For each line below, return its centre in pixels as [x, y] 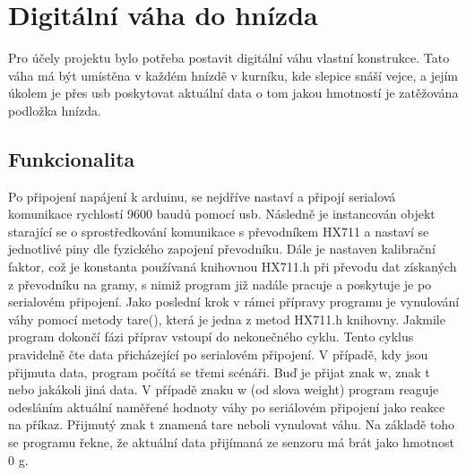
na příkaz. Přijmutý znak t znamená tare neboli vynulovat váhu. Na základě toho [232, 424]
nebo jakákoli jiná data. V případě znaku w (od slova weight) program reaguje [224, 389]
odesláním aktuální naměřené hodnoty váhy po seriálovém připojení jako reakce [227, 406]
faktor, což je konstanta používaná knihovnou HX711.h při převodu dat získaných [233, 267]
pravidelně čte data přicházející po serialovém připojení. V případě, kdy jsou [218, 354]
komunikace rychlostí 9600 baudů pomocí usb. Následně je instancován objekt [222, 214]
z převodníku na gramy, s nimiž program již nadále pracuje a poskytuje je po [220, 284]
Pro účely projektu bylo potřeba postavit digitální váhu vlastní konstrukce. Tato [229, 58]
